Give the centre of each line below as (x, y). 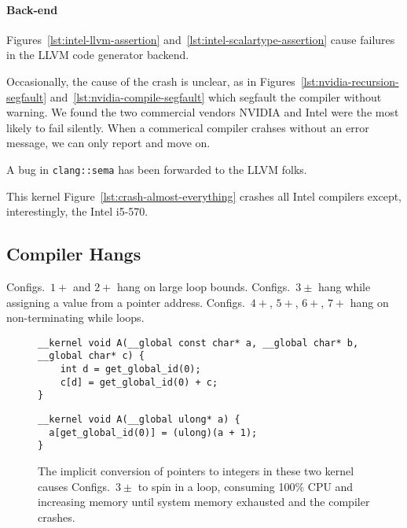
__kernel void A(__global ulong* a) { (139, 420)
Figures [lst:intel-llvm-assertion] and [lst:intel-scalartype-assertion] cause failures (201, 39)
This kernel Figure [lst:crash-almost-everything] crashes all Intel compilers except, (204, 196)
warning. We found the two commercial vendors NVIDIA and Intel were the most (203, 112)
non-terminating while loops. (75, 318)
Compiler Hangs (74, 254)
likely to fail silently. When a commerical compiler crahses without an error (188, 127)
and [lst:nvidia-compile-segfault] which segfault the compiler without (216, 96)
